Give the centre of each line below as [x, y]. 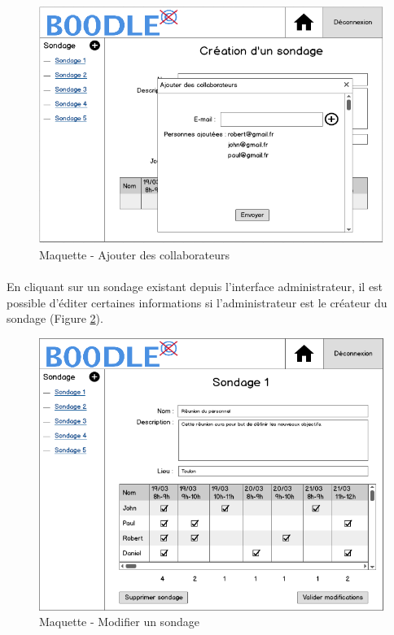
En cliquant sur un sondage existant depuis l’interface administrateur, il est [195, 287]
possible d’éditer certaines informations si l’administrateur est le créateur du [197, 302]
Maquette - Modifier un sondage [119, 622]
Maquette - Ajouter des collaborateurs [134, 255]
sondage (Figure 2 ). [55, 318]
